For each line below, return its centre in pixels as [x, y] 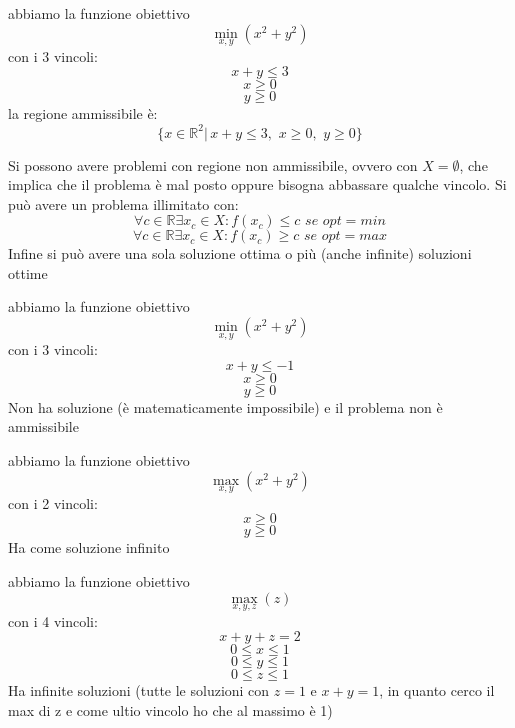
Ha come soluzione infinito [89, 547]
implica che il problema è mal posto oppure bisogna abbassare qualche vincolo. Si [257, 184]
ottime [28, 272]
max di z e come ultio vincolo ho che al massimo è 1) [170, 710]
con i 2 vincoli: [53, 502]
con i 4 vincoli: [53, 620]
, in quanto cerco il [437, 690]
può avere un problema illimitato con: [123, 203]
